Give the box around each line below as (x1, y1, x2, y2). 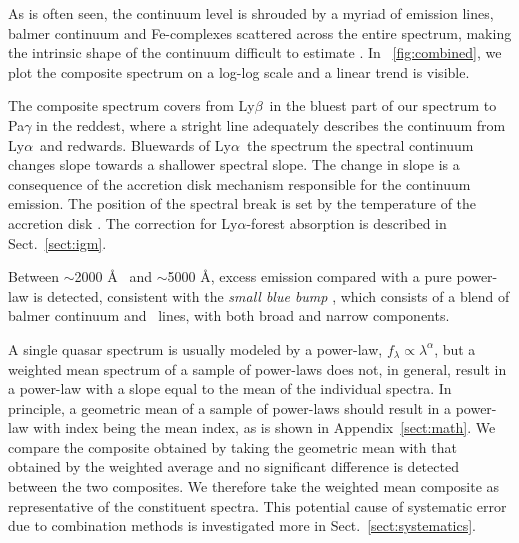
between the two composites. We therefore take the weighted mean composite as (8, 476, 500, 497)
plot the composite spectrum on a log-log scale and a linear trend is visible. (8, 61, 470, 82)
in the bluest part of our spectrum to (269, 95, 497, 116)
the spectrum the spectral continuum (246, 134, 474, 155)
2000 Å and (74, 266, 153, 287)
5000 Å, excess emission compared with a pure (167, 266, 452, 287)
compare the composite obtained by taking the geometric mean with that (8, 436, 457, 457)
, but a (434, 338, 476, 359)
